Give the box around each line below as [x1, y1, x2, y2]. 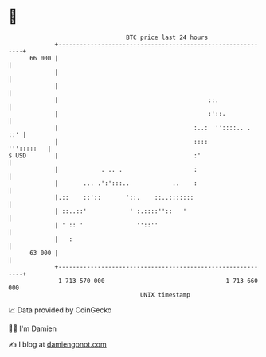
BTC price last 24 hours [126, 33, 209, 41]
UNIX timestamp [139, 290, 191, 299]
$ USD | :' [8, 151, 201, 160]
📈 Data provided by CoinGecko [8, 305, 112, 315]
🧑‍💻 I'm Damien [8, 324, 57, 333]
